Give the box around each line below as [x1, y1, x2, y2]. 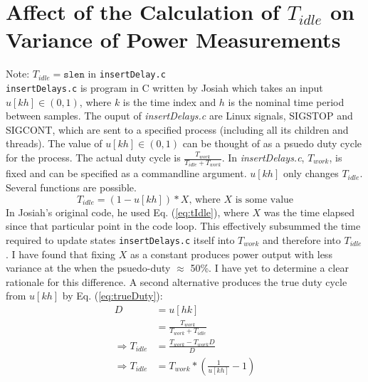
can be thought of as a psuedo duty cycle [182, 136, 362, 151]
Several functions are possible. [6, 180, 137, 195]
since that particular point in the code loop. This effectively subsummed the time [6, 218, 361, 233]
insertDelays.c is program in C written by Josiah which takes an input [6, 80, 323, 95]
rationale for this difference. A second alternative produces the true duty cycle [6, 274, 347, 289]
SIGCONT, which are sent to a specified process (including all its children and [6, 122, 349, 137]
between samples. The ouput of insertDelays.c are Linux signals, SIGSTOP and [6, 108, 353, 123]
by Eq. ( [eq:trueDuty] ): [62, 288, 163, 303]
